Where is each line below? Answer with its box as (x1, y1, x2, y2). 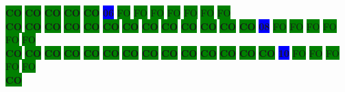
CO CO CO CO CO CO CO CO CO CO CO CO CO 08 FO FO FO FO (5, 19, 337, 33)
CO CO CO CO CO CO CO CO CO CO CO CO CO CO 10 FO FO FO (5, 45, 340, 60)
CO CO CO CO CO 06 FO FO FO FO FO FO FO (5, 5, 231, 19)
